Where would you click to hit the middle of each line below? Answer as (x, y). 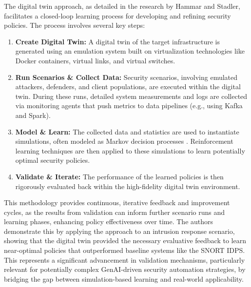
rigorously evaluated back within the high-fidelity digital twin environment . (128, 186)
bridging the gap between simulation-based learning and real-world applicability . (124, 278)
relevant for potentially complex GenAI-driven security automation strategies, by (125, 269)
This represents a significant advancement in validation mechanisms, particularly (125, 259)
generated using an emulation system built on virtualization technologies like (130, 51)
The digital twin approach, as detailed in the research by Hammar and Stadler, (122, 6)
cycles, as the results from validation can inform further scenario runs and (115, 212)
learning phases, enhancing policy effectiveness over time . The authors (109, 221)
